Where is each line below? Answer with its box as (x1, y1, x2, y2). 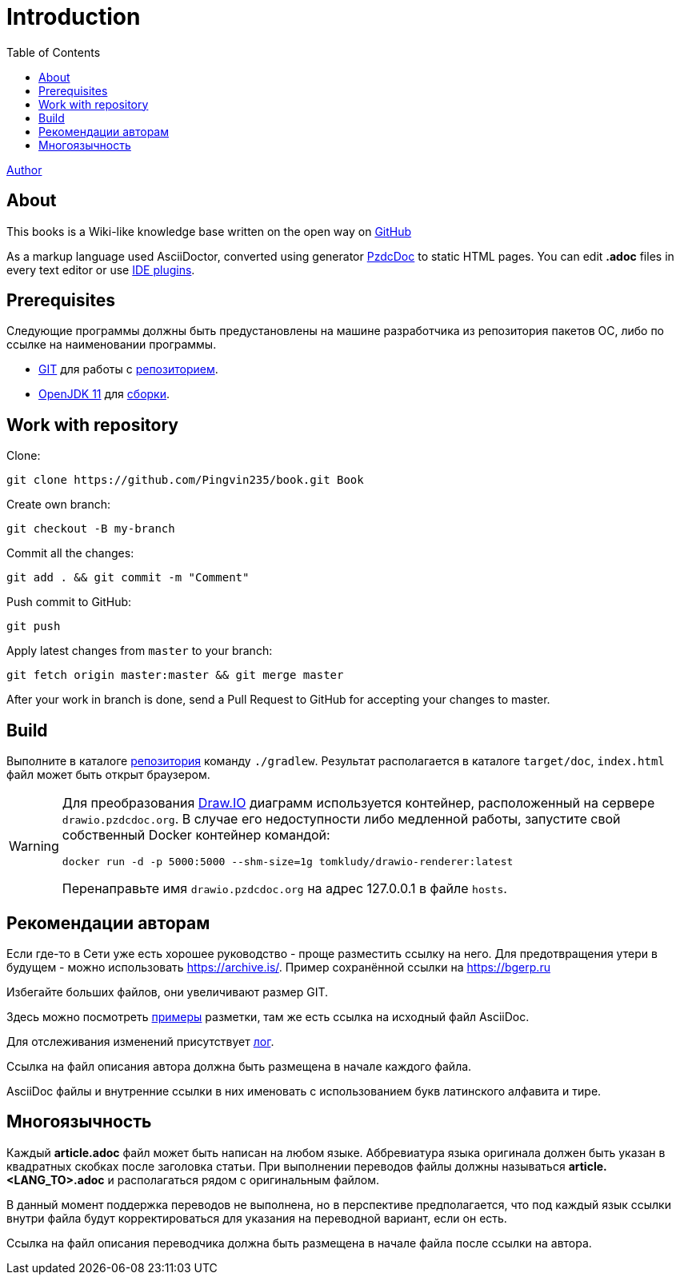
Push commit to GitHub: (6, 595, 132, 609)
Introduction (6, 3, 141, 30)
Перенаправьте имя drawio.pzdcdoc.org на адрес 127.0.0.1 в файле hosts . (62, 880, 507, 897)
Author (6, 162, 42, 177)
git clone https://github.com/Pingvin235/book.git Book (6, 473, 364, 487)
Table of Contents (6, 45, 101, 59)
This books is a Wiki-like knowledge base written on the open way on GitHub (6, 224, 412, 238)
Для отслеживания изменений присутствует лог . (6, 1034, 274, 1048)
